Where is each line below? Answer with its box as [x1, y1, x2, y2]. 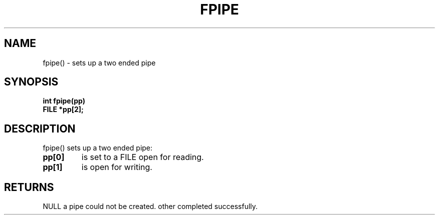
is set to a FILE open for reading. [81, 152, 204, 162]
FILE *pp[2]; [43, 105, 84, 114]
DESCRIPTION [4, 122, 76, 135]
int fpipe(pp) [43, 96, 85, 105]
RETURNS [4, 180, 54, 193]
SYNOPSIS [4, 75, 59, 88]
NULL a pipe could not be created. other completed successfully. [43, 202, 258, 211]
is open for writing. [81, 162, 152, 172]
